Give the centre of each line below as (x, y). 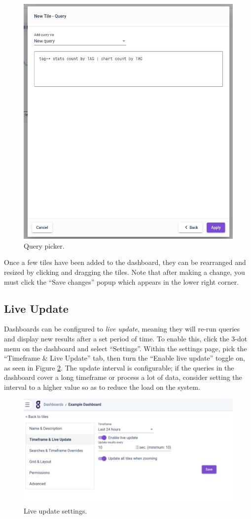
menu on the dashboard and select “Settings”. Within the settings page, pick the (125, 348)
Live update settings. (55, 511)
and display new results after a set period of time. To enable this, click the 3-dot (126, 338)
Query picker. (44, 245)
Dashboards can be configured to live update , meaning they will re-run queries (122, 329)
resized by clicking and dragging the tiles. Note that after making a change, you (125, 272)
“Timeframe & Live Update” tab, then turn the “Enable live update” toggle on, (125, 358)
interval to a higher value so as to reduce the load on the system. (102, 387)
